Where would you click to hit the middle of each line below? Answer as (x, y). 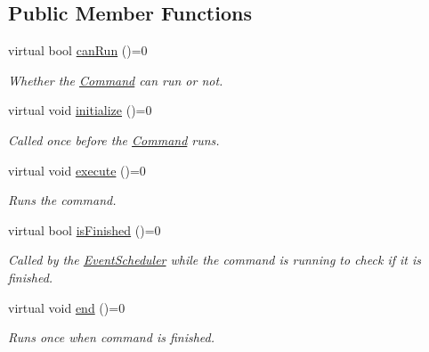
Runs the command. (62, 200)
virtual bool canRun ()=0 (78, 50)
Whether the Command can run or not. (116, 80)
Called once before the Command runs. (114, 139)
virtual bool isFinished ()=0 (85, 229)
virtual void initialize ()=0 (80, 110)
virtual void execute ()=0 (77, 170)
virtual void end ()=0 (67, 307)
